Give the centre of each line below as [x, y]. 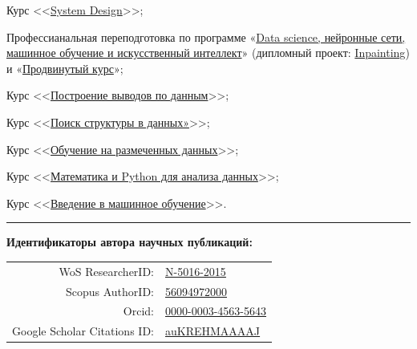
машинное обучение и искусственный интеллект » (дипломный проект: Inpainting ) [208, 53]
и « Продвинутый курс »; [65, 68]
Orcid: [138, 311]
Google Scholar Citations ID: [83, 331]
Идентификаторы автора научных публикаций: [130, 242]
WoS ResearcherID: [106, 271]
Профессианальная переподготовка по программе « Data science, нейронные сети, [206, 37]
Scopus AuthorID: [109, 291]
